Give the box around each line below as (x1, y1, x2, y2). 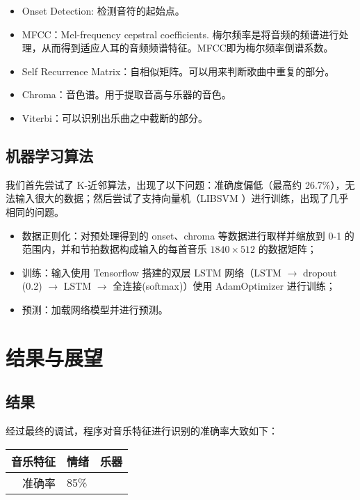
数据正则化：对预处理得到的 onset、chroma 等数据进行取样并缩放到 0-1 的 (22, 228, 354, 242)
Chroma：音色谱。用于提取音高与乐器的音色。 (22, 87, 231, 102)
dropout (302, 265, 337, 279)
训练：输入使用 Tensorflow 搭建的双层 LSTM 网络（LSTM (22, 265, 281, 279)
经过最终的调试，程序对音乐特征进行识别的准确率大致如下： (6, 423, 278, 438)
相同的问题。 (6, 204, 64, 219)
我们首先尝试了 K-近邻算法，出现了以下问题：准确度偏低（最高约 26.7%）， (6, 177, 345, 192)
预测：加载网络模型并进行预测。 (22, 302, 168, 316)
